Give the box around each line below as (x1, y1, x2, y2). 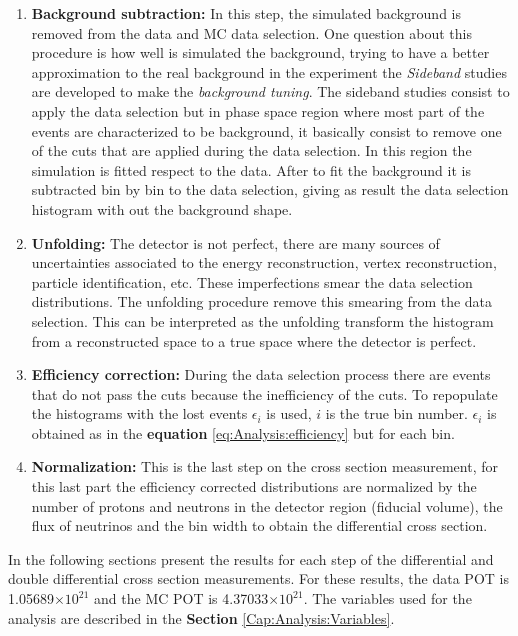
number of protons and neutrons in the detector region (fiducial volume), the (31, 495, 503, 516)
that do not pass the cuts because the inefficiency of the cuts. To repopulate (31, 383, 498, 404)
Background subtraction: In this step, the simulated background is (31, 3, 461, 23)
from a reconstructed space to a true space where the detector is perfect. (31, 330, 477, 351)
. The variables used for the (303, 588, 472, 609)
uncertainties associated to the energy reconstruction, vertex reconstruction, (31, 252, 497, 273)
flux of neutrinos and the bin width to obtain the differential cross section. (31, 515, 488, 536)
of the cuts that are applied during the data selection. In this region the (31, 140, 472, 161)
